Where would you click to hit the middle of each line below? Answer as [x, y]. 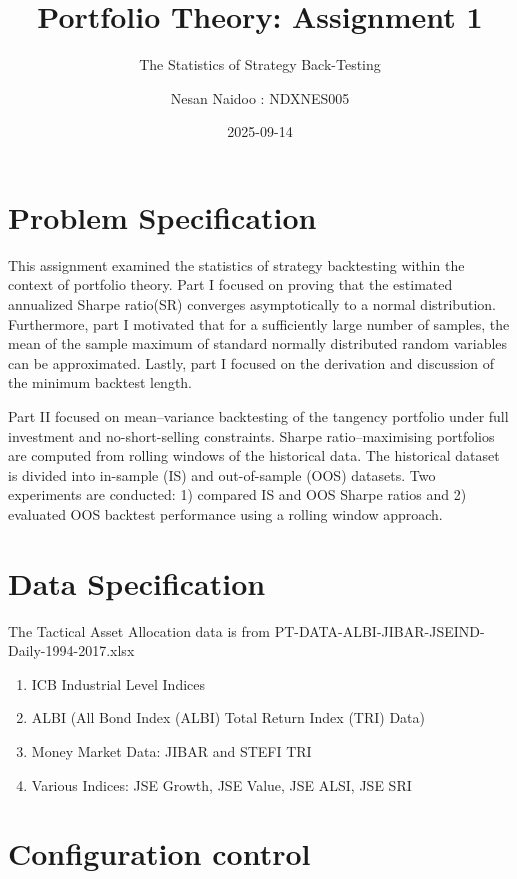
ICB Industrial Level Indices [118, 683]
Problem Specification [162, 216]
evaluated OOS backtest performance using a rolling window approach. [225, 513]
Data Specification [137, 582]
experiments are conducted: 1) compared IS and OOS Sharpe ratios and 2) [237, 494]
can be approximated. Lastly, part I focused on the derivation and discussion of [251, 362]
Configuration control [159, 853]
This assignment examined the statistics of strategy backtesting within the [236, 264]
